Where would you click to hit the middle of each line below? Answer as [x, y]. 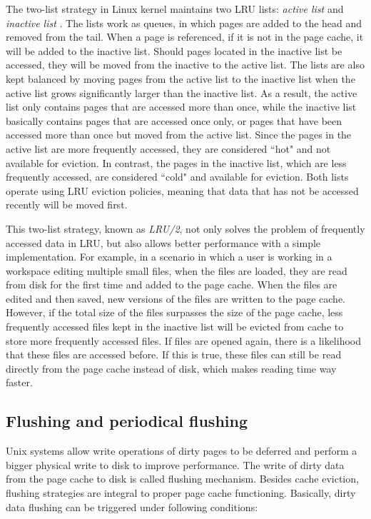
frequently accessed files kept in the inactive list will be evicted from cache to [175, 327]
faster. [19, 382]
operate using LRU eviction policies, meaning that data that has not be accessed [182, 190]
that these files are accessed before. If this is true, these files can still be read [174, 354]
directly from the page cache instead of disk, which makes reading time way [171, 368]
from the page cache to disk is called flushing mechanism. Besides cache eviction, [182, 479]
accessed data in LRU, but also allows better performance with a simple [163, 242]
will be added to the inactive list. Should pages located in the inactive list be [174, 50]
